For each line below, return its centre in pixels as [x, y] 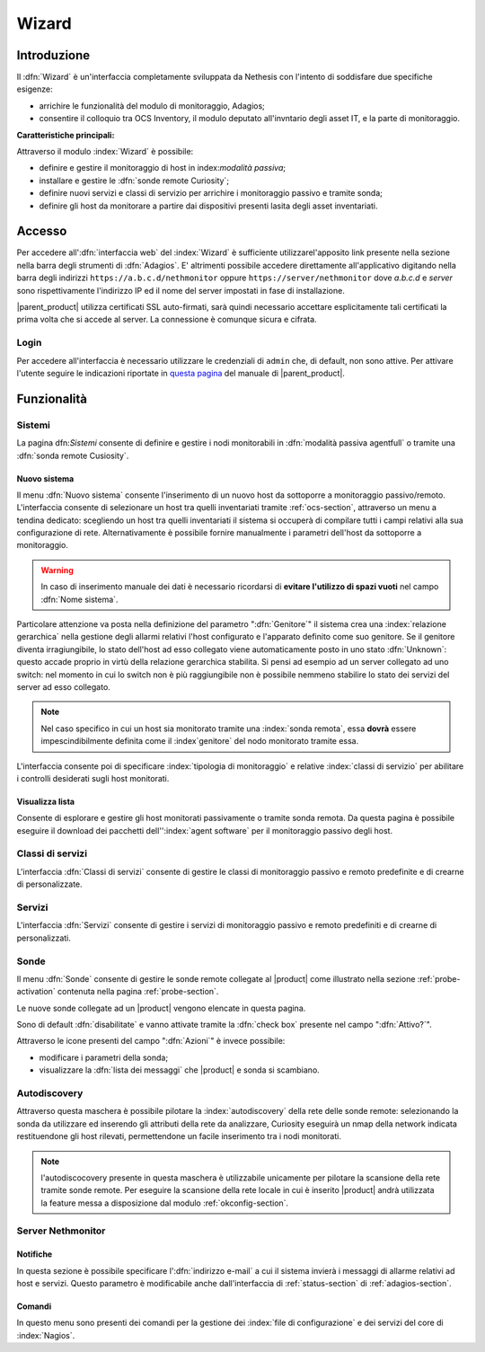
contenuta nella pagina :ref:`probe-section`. [138, 992]
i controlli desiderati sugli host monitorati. [93, 778]
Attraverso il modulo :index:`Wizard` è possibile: [105, 152]
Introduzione [53, 55]
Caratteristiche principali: [66, 135]
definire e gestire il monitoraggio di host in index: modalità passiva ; [163, 168]
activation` [36, 992]
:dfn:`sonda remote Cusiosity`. [73, 455]
